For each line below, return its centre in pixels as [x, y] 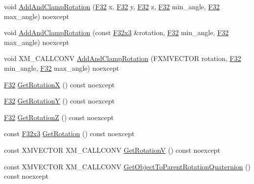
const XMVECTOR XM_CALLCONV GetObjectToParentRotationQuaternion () [127, 166]
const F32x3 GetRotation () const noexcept [69, 133]
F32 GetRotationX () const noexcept [59, 84]
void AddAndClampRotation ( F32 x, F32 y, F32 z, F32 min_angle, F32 [112, 6]
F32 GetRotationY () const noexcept [59, 101]
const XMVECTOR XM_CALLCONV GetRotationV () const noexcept [112, 150]
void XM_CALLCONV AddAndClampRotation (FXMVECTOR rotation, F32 [123, 58]
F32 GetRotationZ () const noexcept [59, 117]
